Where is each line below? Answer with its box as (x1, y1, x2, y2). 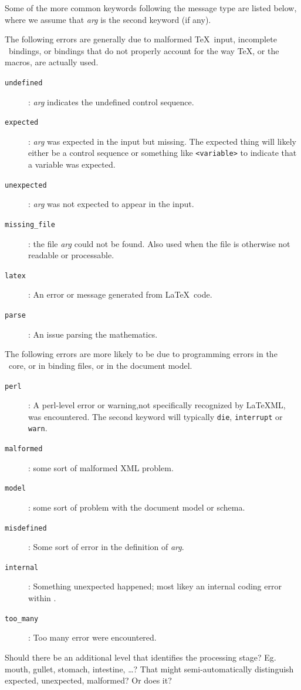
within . (28, 592, 56, 604)
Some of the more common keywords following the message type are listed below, (5, 2, 297, 14)
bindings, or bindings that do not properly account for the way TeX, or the (8, 44, 279, 56)
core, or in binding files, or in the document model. (8, 359, 192, 371)
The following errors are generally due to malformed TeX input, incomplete (5, 33, 277, 45)
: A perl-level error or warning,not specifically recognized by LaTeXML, (28, 399, 286, 411)
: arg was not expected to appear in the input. (28, 198, 194, 210)
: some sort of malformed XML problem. (28, 461, 174, 474)
